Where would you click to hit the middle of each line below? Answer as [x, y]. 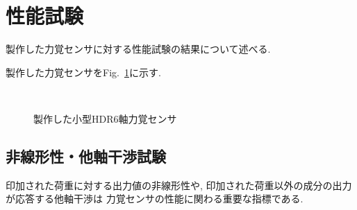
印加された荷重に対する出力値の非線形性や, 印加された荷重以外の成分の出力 [179, 185]
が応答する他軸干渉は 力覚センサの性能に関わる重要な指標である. [155, 199]
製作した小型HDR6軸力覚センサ [105, 118]
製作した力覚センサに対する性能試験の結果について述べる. [138, 49]
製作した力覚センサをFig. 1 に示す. [83, 72]
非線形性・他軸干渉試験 [86, 156]
